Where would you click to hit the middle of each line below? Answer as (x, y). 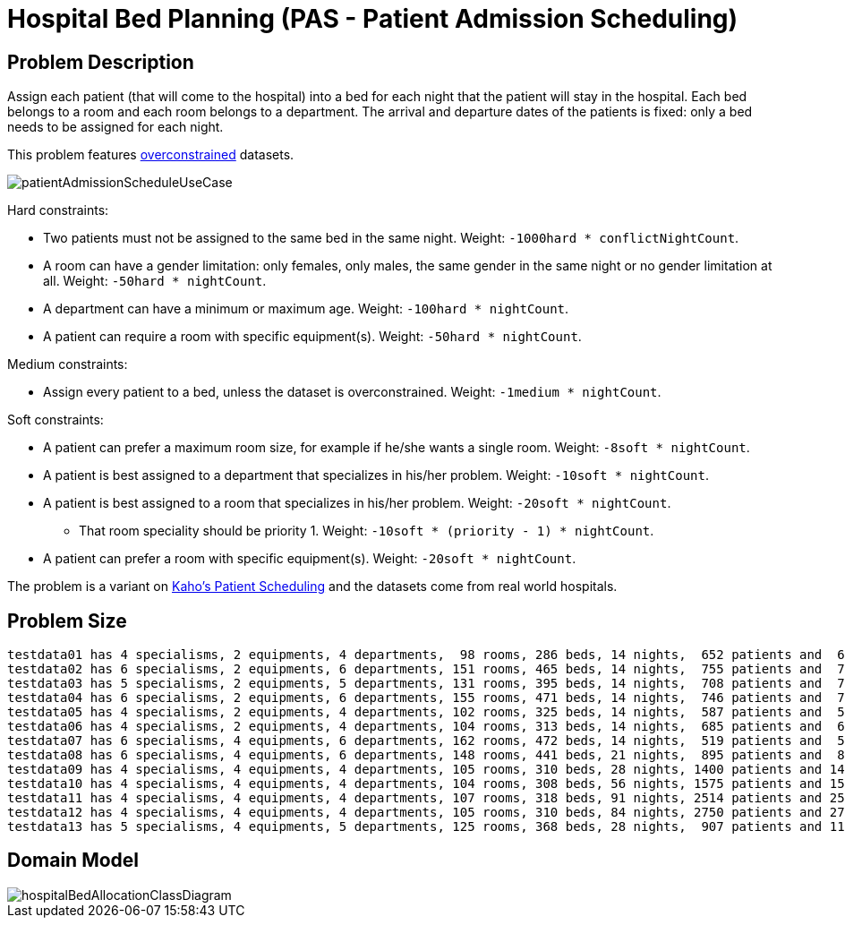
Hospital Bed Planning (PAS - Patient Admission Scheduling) (373, 19)
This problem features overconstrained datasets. (151, 155)
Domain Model (73, 861)
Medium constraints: (68, 364)
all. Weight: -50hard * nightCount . (155, 281)
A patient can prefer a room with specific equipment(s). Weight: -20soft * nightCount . (310, 559)
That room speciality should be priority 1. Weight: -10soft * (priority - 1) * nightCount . (367, 531)
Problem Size (67, 621)
